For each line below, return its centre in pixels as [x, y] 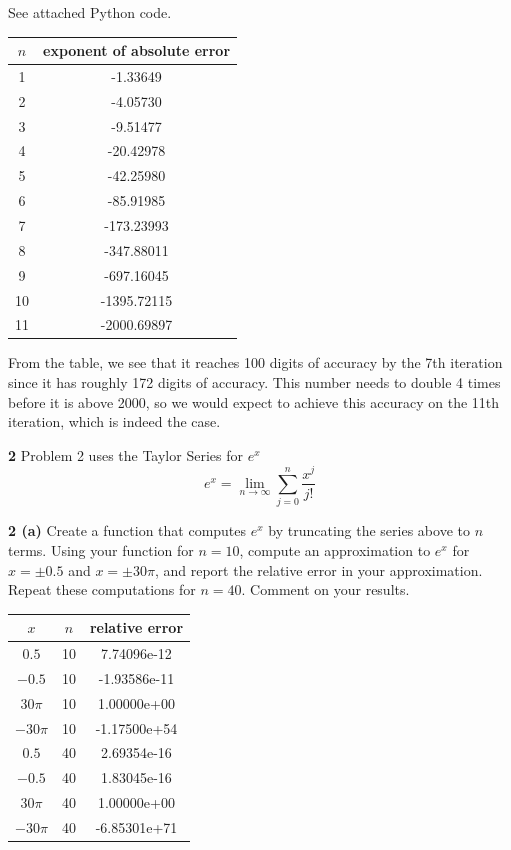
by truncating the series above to [369, 530]
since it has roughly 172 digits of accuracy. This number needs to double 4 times [254, 382]
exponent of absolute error [137, 50]
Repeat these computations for [102, 589]
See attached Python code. [90, 12]
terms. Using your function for [101, 549]
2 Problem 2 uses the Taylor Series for [125, 454]
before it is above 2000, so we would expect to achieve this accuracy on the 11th [254, 401]
